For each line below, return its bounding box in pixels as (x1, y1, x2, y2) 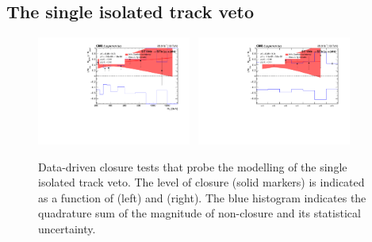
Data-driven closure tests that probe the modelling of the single (38, 158, 347, 175)
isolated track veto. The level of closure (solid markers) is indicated (38, 174, 365, 190)
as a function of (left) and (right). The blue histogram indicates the (38, 189, 366, 206)
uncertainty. (38, 221, 96, 237)
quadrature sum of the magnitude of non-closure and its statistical (38, 205, 361, 221)
